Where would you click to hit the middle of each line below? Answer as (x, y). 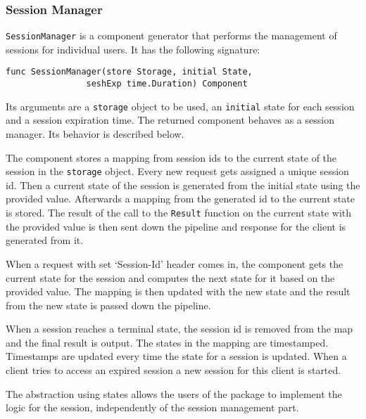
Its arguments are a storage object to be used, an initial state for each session (180, 106)
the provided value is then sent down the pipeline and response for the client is (176, 226)
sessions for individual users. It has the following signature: (133, 49)
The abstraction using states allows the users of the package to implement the (174, 393)
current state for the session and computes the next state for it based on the (170, 277)
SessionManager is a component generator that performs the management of (171, 36)
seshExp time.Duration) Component (167, 84)
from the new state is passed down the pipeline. (108, 305)
